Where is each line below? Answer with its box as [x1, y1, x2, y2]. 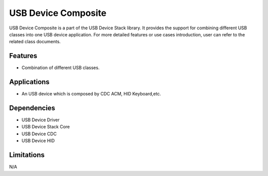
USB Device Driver [21, 117, 60, 123]
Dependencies [9, 103, 56, 112]
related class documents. [9, 39, 61, 45]
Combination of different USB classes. [21, 65, 100, 71]
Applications [9, 78, 50, 87]
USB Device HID [21, 138, 55, 144]
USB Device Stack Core [21, 124, 70, 130]
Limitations [9, 151, 45, 159]
